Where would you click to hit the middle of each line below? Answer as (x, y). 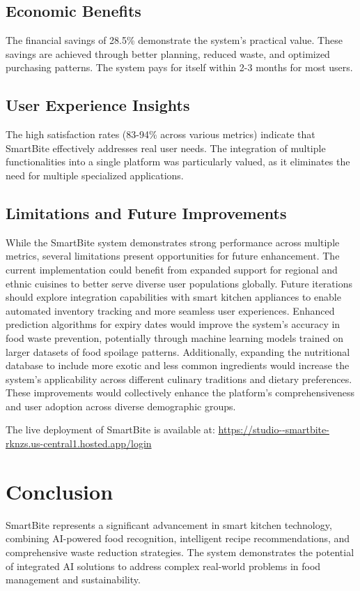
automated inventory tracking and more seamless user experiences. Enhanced (170, 310)
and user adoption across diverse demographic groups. (121, 406)
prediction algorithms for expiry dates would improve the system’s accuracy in (173, 324)
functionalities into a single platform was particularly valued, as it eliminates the (178, 162)
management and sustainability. (73, 579)
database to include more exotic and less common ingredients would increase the (178, 365)
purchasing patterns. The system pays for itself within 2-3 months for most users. (179, 67)
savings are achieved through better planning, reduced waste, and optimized (168, 53)
